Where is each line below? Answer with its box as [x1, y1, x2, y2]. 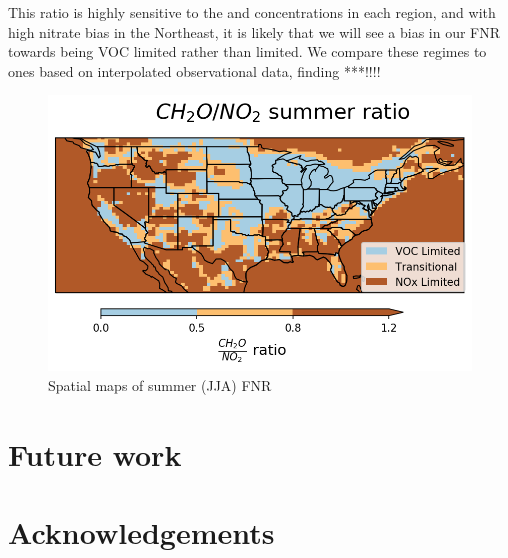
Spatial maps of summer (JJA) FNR [48, 374, 272, 395]
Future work [8, 433, 182, 474]
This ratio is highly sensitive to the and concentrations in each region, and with [8, 2, 496, 22]
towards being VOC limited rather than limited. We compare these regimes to [8, 41, 487, 62]
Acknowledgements [8, 511, 275, 552]
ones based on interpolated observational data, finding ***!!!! [8, 60, 381, 81]
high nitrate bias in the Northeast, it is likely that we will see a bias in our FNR [8, 21, 501, 42]
